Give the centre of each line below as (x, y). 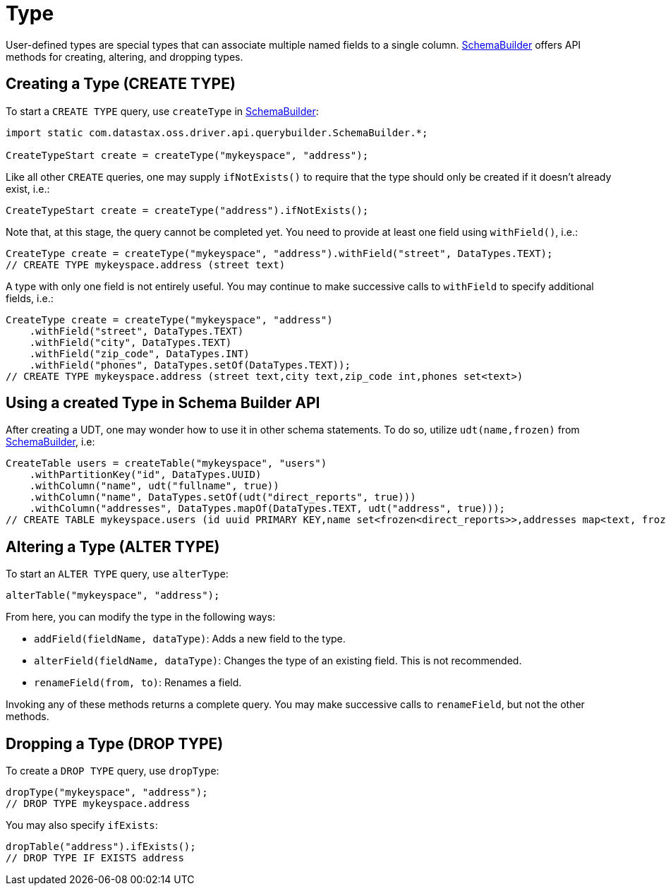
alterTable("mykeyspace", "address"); (113, 596)
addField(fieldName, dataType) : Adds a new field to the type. (190, 639)
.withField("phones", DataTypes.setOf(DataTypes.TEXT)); (190, 365)
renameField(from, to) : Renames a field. (138, 683)
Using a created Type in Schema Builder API (163, 403)
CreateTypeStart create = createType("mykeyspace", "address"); (187, 155)
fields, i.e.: (30, 298)
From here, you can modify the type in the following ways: (141, 617)
